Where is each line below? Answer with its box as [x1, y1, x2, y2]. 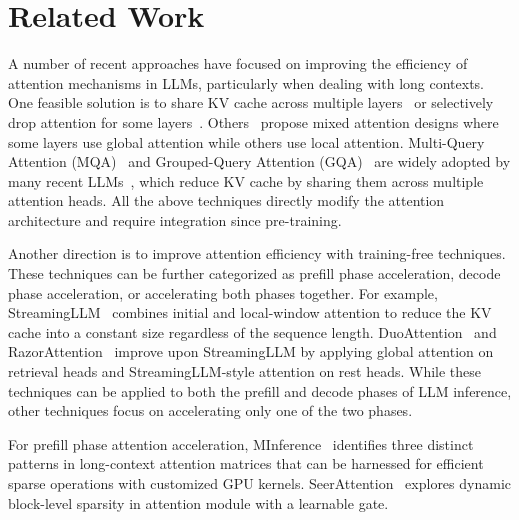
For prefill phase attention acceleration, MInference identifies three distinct [8, 433, 474, 454]
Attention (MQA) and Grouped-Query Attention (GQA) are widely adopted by [8, 151, 511, 172]
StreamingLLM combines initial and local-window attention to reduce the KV [8, 302, 492, 323]
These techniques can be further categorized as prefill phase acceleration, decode [8, 263, 501, 284]
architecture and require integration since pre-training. [8, 209, 342, 230]
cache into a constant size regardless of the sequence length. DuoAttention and [8, 321, 497, 342]
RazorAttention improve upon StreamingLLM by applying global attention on [8, 341, 494, 362]
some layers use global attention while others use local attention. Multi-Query [8, 131, 485, 152]
